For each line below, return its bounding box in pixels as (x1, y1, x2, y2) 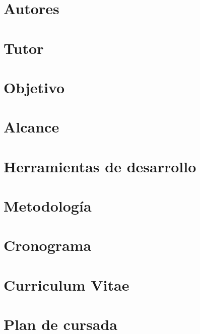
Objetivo (4, 77, 65, 97)
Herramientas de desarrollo (4, 156, 196, 176)
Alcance (4, 116, 59, 137)
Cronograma (4, 235, 92, 255)
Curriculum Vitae (4, 274, 129, 295)
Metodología (4, 195, 92, 216)
